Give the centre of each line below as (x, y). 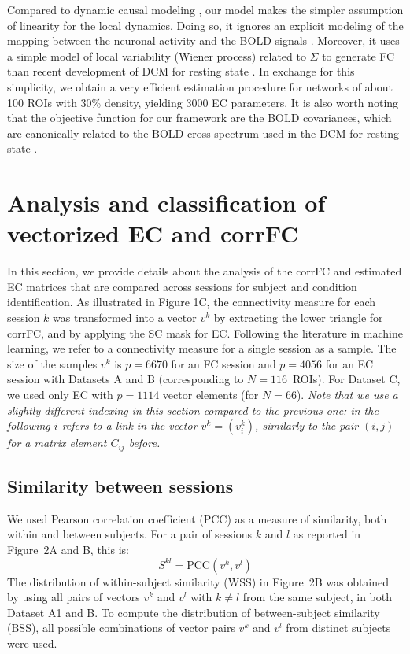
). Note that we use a (347, 394)
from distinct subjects (338, 628)
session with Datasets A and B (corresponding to (126, 379)
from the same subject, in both (318, 597)
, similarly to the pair (307, 425)
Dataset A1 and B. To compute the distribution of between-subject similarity (194, 612)
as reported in (327, 534)
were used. (32, 643)
